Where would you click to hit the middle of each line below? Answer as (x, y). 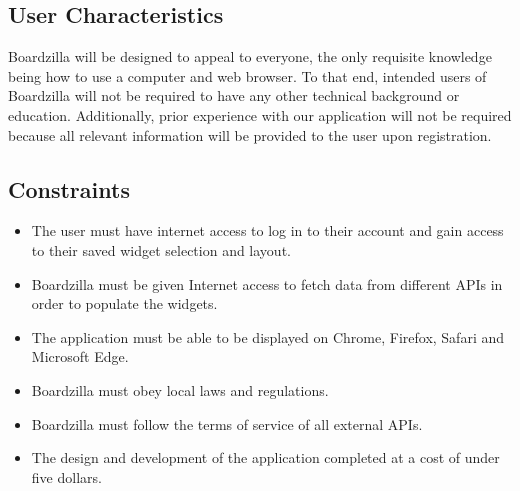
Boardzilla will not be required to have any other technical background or (234, 95)
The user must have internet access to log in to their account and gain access (267, 230)
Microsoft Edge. (80, 356)
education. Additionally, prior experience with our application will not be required (260, 114)
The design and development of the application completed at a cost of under (265, 457)
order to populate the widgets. (124, 303)
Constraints (69, 188)
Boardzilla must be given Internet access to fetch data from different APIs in (267, 283)
